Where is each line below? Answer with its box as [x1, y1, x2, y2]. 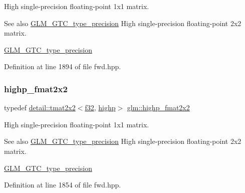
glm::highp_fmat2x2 [127, 102, 190, 113]
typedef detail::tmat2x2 [4, 102, 76, 113]
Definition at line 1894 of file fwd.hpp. [4, 61, 121, 72]
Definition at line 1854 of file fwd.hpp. [4, 179, 121, 190]
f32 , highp [85, 102, 116, 113]
